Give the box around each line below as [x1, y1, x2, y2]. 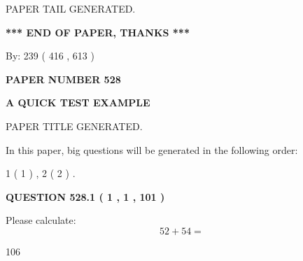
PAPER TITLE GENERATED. [6, 118, 143, 133]
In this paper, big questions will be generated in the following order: [6, 142, 298, 157]
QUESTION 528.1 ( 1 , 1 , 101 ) [6, 189, 165, 204]
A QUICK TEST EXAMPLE [6, 95, 150, 110]
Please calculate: [6, 213, 76, 227]
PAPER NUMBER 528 [6, 71, 121, 86]
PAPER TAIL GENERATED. [6, 1, 136, 15]
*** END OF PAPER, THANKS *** [6, 24, 190, 39]
